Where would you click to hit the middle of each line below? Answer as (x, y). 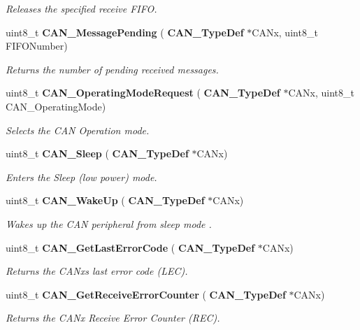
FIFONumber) (37, 46)
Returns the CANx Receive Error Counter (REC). (113, 318)
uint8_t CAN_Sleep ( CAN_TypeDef (97, 153)
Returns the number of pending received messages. (112, 69)
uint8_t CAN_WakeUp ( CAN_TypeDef (105, 200)
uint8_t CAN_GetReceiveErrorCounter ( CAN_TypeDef (146, 294)
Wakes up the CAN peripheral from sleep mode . (109, 223)
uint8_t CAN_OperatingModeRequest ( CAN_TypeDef (143, 93)
